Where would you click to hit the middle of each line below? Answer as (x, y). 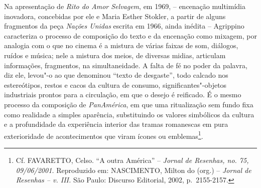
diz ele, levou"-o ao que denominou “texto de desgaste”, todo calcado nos (116, 75)
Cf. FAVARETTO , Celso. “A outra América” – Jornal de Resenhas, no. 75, (132, 160)
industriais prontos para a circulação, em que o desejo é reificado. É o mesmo (123, 95)
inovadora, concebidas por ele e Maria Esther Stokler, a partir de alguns (115, 16)
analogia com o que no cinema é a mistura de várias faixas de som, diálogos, (121, 45)
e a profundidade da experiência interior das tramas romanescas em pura (116, 124)
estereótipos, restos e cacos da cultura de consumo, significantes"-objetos (115, 84)
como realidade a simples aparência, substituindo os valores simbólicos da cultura (129, 114)
